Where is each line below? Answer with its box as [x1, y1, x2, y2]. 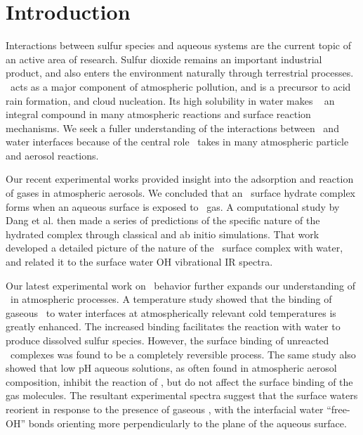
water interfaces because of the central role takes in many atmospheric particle [6, 134, 349, 149]
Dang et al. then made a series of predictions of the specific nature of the [6, 213, 320, 228]
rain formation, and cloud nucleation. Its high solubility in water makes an [6, 93, 335, 108]
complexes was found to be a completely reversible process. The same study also [10, 346, 356, 361]
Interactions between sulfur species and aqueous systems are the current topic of [6, 38, 351, 53]
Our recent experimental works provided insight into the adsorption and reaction [6, 171, 354, 186]
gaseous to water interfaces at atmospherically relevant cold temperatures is [6, 305, 336, 320]
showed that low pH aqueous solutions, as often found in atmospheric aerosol [6, 361, 337, 375]
